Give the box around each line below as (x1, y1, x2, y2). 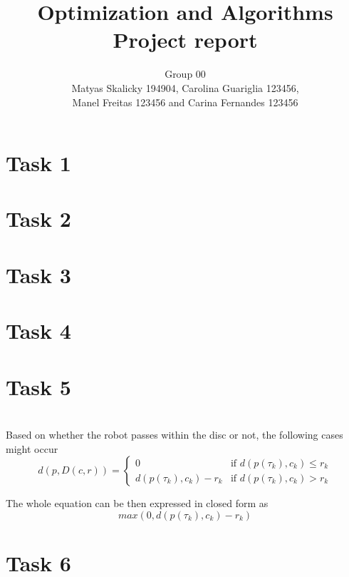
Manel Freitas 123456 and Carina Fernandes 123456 (72, 94, 298, 109)
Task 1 (6, 148, 71, 178)
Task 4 (6, 316, 71, 345)
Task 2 (6, 204, 71, 233)
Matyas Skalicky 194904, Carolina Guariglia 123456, (71, 80, 299, 95)
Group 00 (165, 66, 206, 81)
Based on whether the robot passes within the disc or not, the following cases (6, 427, 343, 442)
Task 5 (6, 372, 71, 401)
